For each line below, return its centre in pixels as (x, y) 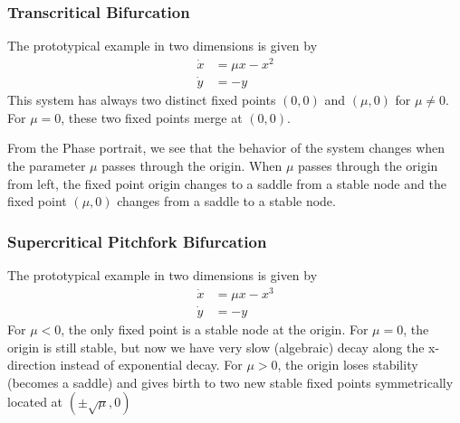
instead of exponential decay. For (151, 365)
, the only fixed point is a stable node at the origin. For (215, 329)
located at (35, 402)
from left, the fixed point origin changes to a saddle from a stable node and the (227, 183)
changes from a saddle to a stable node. (226, 201)
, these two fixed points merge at (152, 117)
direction (32, 365)
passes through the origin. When (192, 165)
